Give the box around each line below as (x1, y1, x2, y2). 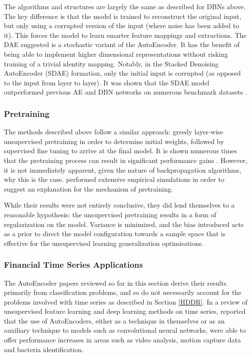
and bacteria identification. (4, 344, 84, 354)
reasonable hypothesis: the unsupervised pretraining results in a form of (4, 209, 217, 219)
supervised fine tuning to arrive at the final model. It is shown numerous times (4, 146, 237, 156)
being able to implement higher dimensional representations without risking (4, 49, 228, 59)
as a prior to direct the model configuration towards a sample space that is (4, 228, 226, 239)
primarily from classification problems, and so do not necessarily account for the (4, 287, 242, 297)
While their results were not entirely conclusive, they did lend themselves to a (4, 200, 235, 210)
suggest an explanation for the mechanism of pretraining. (4, 183, 173, 194)
